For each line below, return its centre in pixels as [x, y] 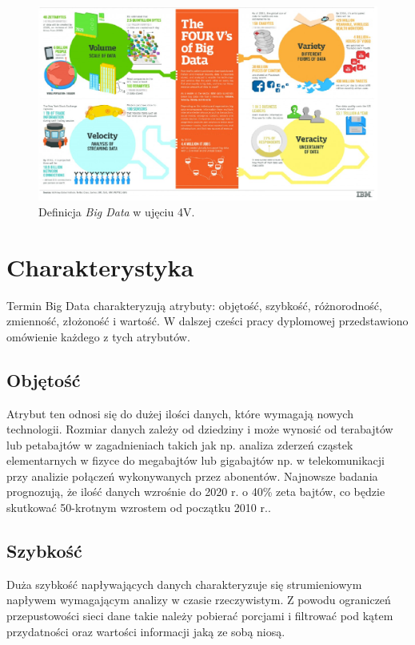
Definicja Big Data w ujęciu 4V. [117, 211]
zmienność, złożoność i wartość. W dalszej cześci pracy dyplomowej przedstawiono [207, 321]
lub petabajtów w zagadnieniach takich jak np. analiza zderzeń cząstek [180, 444]
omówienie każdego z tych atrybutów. [98, 336]
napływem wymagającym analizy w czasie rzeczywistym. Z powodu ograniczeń [199, 600]
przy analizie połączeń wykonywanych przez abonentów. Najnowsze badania [192, 476]
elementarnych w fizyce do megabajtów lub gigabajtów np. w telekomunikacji [196, 460]
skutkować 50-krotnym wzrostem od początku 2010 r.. [139, 508]
